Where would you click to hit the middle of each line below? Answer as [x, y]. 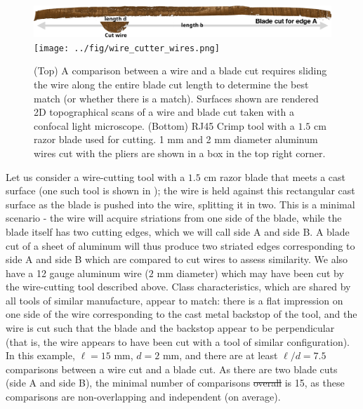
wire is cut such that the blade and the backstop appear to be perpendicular [170, 328]
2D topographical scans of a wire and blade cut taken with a [164, 112]
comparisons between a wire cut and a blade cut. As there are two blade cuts [172, 369]
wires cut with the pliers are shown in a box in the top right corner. [180, 153]
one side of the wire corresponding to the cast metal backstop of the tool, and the [181, 314]
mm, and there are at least [220, 355]
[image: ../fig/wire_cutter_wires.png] [127, 48]
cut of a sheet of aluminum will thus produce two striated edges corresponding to [180, 245]
